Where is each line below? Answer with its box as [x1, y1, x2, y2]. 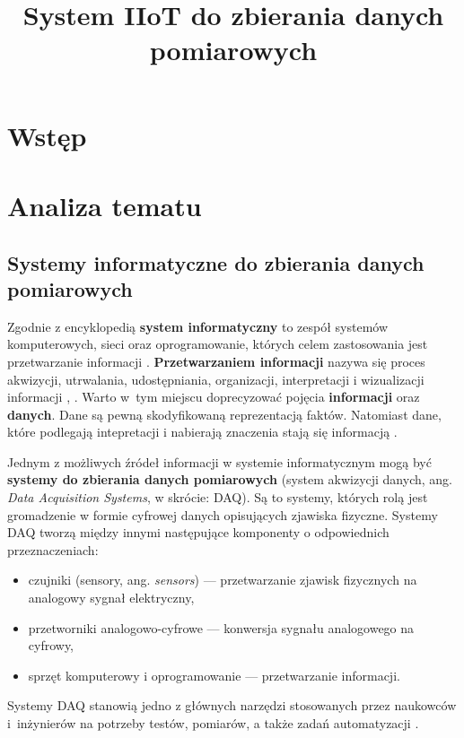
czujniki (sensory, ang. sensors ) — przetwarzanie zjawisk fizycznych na [28, 570, 417, 589]
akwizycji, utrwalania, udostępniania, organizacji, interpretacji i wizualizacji [7, 369, 425, 388]
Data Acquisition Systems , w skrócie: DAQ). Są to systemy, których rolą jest [7, 488, 428, 507]
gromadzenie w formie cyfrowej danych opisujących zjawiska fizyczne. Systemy [7, 505, 438, 524]
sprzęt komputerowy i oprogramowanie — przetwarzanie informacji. [28, 665, 400, 684]
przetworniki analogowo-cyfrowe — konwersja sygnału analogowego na [28, 618, 415, 637]
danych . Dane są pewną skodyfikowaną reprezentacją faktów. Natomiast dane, [7, 404, 442, 423]
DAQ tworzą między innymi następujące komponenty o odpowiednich [7, 523, 390, 542]
